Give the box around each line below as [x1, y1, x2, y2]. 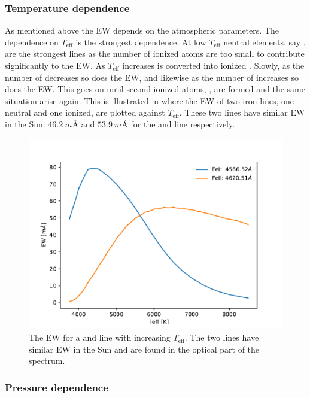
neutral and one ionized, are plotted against [5, 106, 165, 119]
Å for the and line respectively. [121, 117, 235, 130]
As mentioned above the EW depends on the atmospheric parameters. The [5, 24, 279, 37]
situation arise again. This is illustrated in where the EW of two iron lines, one [5, 94, 294, 107]
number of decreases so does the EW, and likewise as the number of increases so [5, 71, 299, 83]
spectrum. [29, 354, 65, 367]
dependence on [5, 35, 59, 48]
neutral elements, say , [223, 35, 306, 48]
